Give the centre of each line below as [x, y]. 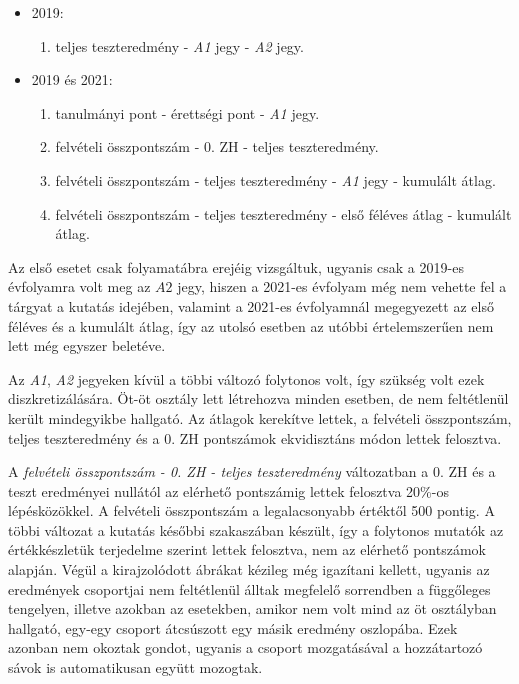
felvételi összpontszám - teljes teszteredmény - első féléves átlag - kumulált [283, 213]
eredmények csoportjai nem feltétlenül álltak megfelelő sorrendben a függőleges [249, 588]
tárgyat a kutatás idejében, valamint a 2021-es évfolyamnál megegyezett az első [251, 305]
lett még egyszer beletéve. [87, 345]
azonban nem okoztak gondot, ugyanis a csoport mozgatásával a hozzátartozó [245, 647]
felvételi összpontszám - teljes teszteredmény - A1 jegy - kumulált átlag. [275, 179]
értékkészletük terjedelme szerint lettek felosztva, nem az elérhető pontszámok [247, 549]
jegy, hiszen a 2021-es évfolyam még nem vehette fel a [342, 286]
